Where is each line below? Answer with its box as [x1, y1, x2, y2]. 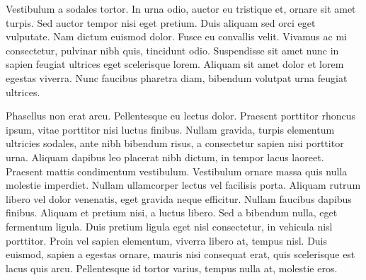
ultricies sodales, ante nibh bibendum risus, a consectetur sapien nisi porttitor [6, 136, 344, 151]
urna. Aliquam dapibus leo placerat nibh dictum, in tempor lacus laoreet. [6, 149, 324, 164]
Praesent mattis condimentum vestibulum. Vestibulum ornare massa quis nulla [6, 163, 348, 178]
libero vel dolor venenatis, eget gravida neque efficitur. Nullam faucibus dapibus [6, 191, 352, 206]
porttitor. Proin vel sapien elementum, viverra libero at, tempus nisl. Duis [6, 233, 328, 247]
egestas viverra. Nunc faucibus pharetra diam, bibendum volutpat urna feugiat [6, 70, 348, 85]
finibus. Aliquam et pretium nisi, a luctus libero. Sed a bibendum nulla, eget [6, 205, 338, 220]
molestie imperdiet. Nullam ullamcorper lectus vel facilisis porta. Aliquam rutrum [6, 177, 361, 192]
